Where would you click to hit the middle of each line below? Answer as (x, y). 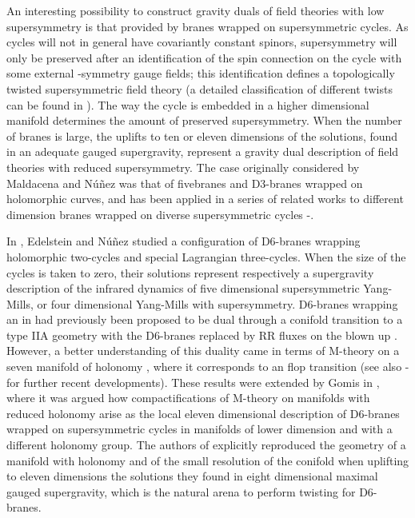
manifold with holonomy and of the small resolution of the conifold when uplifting (208, 460)
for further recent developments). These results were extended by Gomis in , (193, 382)
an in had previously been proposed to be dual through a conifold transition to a (205, 319)
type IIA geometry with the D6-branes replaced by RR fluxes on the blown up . (202, 335)
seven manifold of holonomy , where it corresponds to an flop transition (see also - (208, 367)
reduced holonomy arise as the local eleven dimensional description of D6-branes (203, 413)
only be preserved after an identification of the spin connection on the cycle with (204, 57)
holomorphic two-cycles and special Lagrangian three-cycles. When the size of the (206, 256)
